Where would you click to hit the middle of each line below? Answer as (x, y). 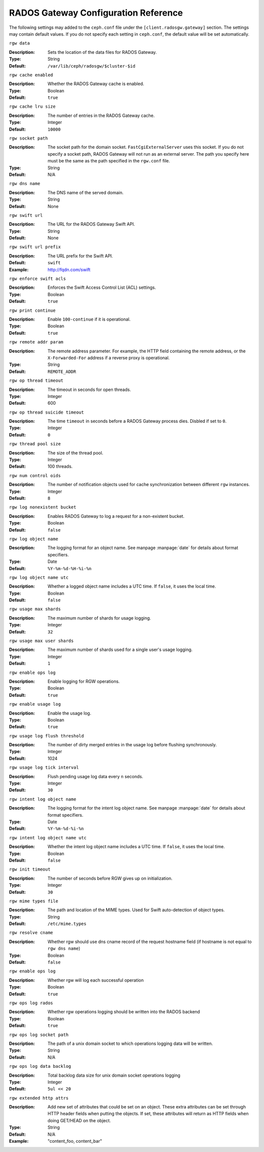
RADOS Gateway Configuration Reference (96, 13)
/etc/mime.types (67, 924)
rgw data (20, 43)
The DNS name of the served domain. (86, 192)
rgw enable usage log (35, 704)
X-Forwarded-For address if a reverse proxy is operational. (109, 358)
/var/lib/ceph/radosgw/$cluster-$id (91, 66)
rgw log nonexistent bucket (43, 507)
